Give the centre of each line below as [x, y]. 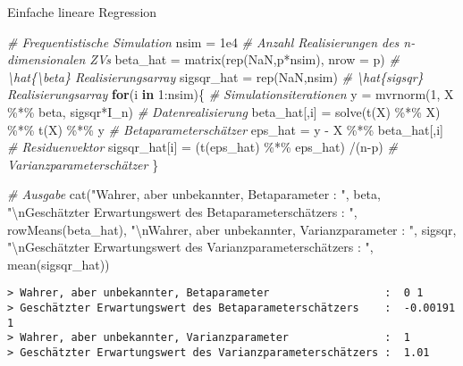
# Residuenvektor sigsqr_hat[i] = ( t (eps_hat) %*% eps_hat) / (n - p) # [202, 147]
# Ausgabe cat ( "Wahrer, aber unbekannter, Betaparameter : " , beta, [194, 194]
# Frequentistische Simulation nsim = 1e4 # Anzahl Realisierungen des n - [211, 42]
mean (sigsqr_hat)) [59, 264]
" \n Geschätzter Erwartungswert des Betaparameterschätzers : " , [182, 211]
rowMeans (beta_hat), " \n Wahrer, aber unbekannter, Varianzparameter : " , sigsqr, [232, 229]
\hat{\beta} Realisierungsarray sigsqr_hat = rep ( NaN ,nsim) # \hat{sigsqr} [215, 76]
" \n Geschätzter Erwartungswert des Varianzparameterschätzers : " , [190, 247]
